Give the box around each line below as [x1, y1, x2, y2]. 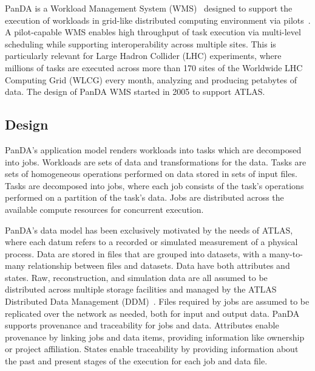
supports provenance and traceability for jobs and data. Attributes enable [5, 319, 279, 331]
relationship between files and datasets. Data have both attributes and [28, 259, 290, 272]
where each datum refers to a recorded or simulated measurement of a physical [5, 235, 298, 248]
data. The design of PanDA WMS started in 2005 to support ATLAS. [5, 85, 265, 98]
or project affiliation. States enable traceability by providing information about [5, 342, 299, 355]
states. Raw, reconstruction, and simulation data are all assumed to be [5, 271, 268, 283]
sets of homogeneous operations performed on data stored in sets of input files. [5, 167, 297, 180]
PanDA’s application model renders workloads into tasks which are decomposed [5, 143, 302, 156]
